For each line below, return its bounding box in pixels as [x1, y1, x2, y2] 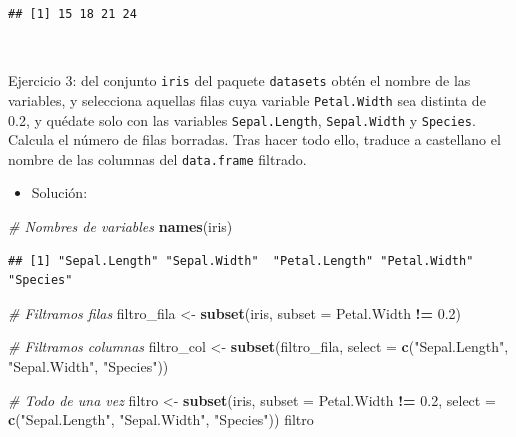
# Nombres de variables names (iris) [8, 216, 233, 236]
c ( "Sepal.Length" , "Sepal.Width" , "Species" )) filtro [8, 409, 314, 430]
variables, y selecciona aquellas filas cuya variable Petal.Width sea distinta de [8, 89, 486, 110]
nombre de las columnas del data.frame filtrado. [8, 148, 307, 169]
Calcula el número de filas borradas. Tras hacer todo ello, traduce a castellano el [8, 129, 501, 150]
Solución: [31, 182, 88, 203]
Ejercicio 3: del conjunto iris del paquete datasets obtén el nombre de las [8, 70, 471, 91]
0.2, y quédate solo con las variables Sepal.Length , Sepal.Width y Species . [8, 109, 476, 130]
